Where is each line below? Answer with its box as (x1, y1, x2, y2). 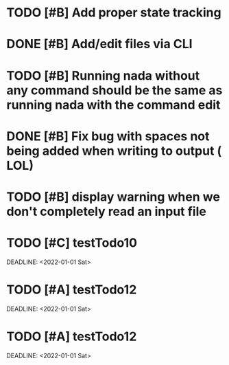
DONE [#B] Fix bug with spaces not (6, 129, 210, 144)
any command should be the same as (6, 82, 223, 98)
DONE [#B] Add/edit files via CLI (6, 36, 193, 52)
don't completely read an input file (6, 203, 206, 219)
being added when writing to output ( (6, 143, 222, 159)
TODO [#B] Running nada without (6, 67, 200, 83)
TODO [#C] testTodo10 (6, 235, 138, 251)
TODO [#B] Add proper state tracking (6, 5, 221, 21)
